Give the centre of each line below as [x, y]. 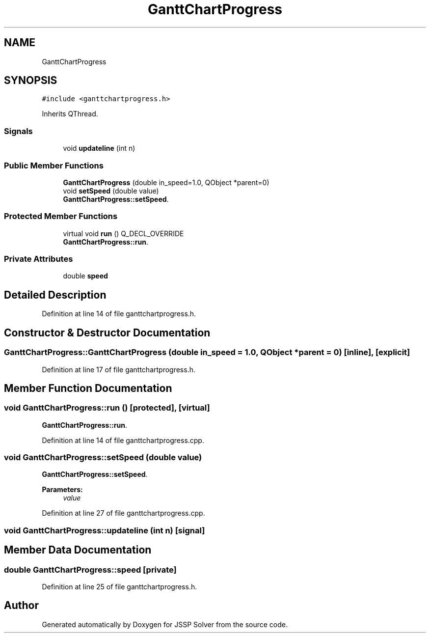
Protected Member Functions [61, 216]
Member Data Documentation [78, 550]
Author [21, 606]
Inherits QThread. [70, 114]
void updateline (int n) [99, 148]
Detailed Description [55, 295]
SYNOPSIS [31, 81]
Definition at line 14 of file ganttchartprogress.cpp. [123, 440]
